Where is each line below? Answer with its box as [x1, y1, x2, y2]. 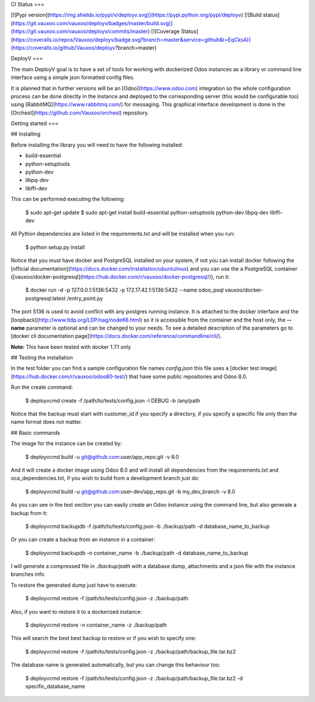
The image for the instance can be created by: [10, 440, 123, 447]
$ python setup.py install [25, 243, 85, 251]
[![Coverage [150, 28, 180, 35]
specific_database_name [25, 683, 85, 690]
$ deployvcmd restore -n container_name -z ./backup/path [25, 621, 167, 628]
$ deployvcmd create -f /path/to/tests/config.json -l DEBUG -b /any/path [25, 397, 201, 404]
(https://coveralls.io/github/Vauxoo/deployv [10, 44, 116, 51]
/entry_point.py [66, 295, 103, 302]
